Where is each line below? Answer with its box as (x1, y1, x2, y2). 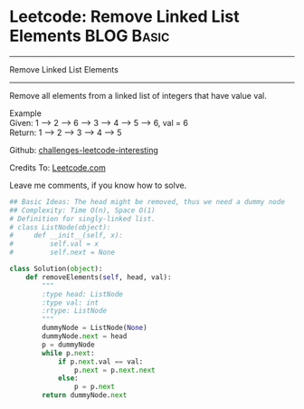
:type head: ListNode (42, 289, 124, 298)
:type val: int (42, 297, 100, 307)
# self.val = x (9, 239, 100, 248)
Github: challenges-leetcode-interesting (9, 144, 158, 155)
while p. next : (42, 348, 95, 357)
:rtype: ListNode (42, 307, 107, 316)
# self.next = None (9, 248, 116, 258)
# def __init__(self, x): (9, 231, 124, 240)
